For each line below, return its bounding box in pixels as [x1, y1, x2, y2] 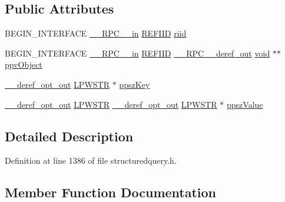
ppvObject [5, 58, 42, 71]
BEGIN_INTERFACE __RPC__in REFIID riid [5, 27, 187, 39]
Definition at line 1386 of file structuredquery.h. [5, 154, 177, 167]
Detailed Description [5, 127, 134, 145]
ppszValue [227, 98, 263, 110]
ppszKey [119, 78, 150, 90]
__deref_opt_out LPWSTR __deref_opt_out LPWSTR [5, 98, 217, 110]
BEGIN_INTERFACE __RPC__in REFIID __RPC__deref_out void [5, 47, 270, 59]
